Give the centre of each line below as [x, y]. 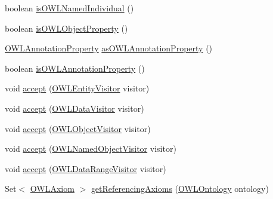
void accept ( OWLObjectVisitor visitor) [78, 128]
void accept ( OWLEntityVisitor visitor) [77, 88]
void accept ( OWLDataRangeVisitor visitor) [86, 168]
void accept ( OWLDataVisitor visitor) [75, 108]
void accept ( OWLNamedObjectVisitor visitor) [91, 149]
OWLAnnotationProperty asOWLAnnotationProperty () [109, 48]
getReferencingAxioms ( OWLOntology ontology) [180, 189]
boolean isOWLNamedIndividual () [69, 8]
